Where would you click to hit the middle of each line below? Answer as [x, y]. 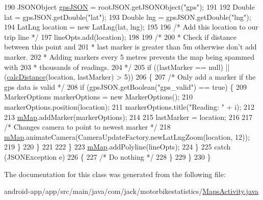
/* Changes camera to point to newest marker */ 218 [87, 127]
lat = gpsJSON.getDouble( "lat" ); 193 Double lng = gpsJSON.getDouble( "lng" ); [128, 17]
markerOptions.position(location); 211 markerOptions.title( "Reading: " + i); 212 [129, 106]
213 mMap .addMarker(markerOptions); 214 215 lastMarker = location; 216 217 [128, 117]
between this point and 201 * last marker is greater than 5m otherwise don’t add [130, 47]
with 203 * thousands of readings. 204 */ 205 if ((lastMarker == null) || [117, 67]
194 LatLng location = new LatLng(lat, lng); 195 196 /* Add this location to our [131, 27]
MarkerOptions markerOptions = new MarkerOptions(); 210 [98, 97]
